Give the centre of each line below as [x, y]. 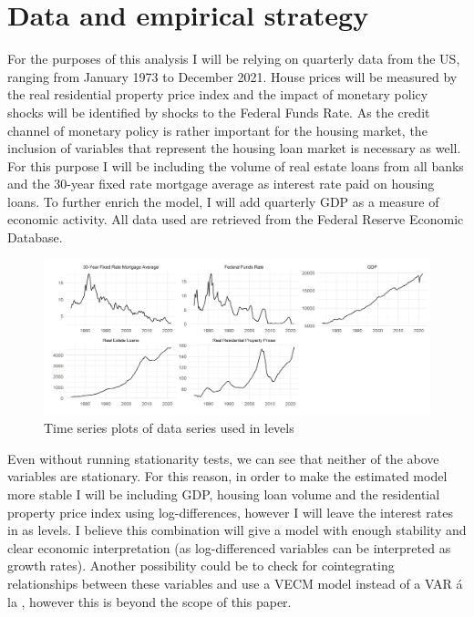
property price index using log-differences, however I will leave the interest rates [230, 512]
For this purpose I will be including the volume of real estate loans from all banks [236, 165]
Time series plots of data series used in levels [169, 428]
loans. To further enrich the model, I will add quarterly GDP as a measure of [223, 201]
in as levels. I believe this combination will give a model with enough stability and [237, 530]
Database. [35, 237]
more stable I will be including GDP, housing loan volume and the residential [224, 494]
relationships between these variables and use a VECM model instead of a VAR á [235, 583]
